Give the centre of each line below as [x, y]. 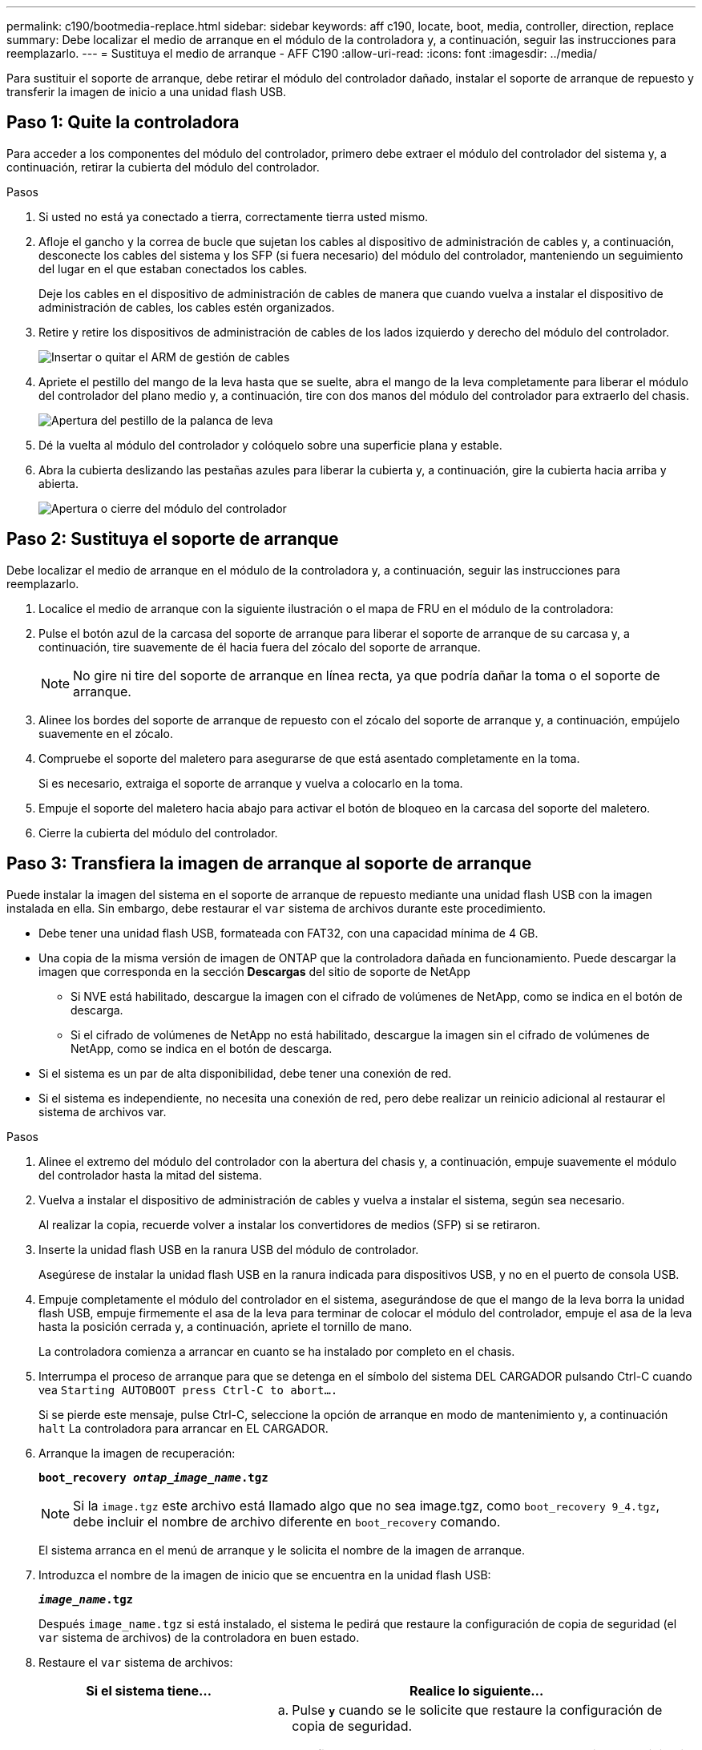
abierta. [59, 483]
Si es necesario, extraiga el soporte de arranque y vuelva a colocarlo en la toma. [251, 783]
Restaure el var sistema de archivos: [136, 1662]
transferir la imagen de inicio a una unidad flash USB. [147, 92]
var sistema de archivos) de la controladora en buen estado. [199, 1637]
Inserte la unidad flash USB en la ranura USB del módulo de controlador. [229, 1249]
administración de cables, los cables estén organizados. [187, 307]
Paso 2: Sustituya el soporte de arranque [173, 539]
